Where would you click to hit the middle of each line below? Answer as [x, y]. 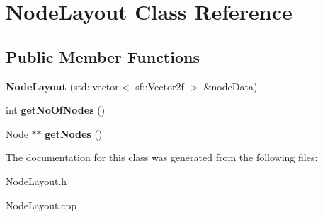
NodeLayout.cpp [41, 205]
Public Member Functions [103, 56]
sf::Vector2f [160, 86]
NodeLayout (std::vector [62, 86]
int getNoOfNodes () [56, 110]
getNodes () [74, 133]
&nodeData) [231, 86]
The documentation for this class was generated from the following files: [162, 157]
